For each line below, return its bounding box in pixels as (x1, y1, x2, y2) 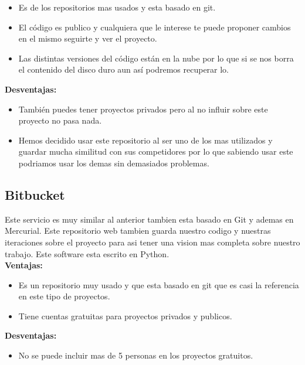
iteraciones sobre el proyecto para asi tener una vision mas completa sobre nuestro (5, 236, 300, 248)
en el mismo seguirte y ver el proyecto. (18, 32, 157, 45)
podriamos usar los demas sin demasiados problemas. (18, 156, 209, 169)
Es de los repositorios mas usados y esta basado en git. (18, 1, 216, 13)
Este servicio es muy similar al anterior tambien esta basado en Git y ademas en (5, 213, 294, 225)
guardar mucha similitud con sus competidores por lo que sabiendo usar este (18, 145, 293, 158)
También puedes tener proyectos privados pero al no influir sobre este (18, 103, 268, 115)
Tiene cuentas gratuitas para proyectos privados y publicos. (18, 309, 232, 322)
